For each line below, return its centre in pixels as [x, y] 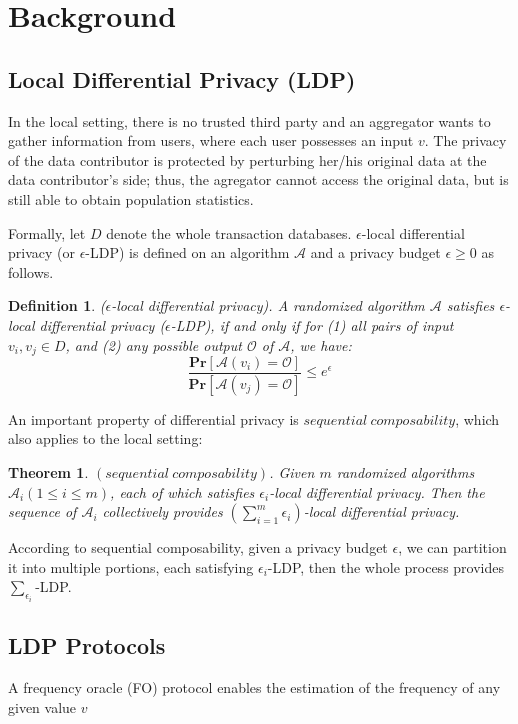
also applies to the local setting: [105, 438]
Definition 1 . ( [57, 305]
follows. [31, 271]
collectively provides [162, 511]
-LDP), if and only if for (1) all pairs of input [312, 324]
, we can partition [452, 547]
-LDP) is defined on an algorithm [187, 252]
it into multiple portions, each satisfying [131, 566]
